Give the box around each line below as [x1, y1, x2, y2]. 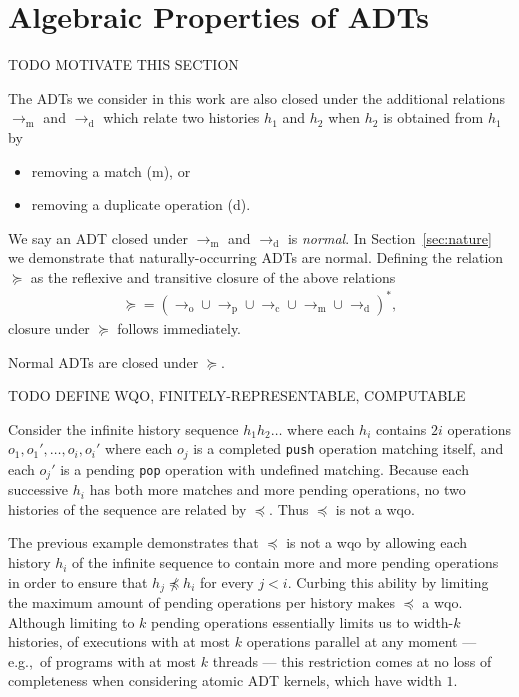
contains [375, 418, 427, 439]
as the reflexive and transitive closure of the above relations [30, 266, 396, 287]
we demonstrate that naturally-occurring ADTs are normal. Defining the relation [8, 247, 504, 268]
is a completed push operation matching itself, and [193, 438, 504, 459]
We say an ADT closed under [8, 227, 189, 248]
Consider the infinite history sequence [8, 418, 239, 439]
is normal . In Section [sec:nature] [287, 227, 492, 248]
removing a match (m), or [31, 160, 191, 181]
